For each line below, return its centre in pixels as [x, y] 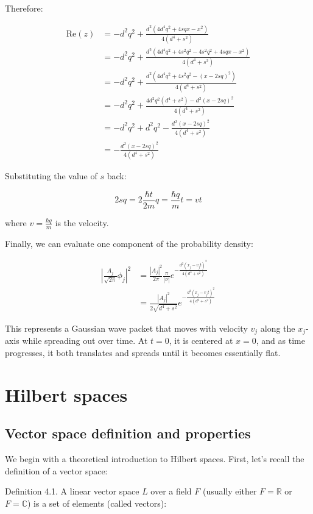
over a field [171, 491]
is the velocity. [82, 222]
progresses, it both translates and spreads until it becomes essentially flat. [143, 352]
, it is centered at [201, 341]
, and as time [280, 341]
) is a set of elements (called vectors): [97, 503]
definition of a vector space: [56, 470]
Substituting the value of [51, 176]
